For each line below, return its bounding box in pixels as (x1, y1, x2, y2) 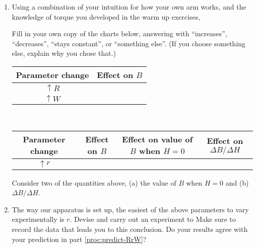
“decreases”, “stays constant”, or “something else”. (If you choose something (12, 38, 245, 48)
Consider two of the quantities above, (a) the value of (12, 177, 177, 188)
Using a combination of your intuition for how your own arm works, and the (12, 2, 246, 12)
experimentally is (12, 214, 65, 224)
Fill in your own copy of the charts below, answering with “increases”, (12, 28, 227, 39)
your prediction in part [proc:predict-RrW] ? (12, 233, 147, 244)
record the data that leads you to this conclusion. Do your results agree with (12, 223, 248, 234)
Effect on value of (122, 133, 193, 145)
